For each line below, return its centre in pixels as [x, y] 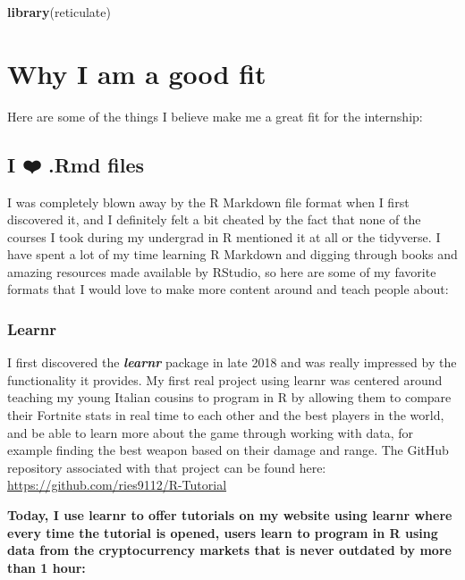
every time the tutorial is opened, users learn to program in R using [223, 532]
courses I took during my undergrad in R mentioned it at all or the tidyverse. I [224, 236]
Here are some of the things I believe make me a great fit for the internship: [215, 116]
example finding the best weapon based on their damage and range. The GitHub [228, 450]
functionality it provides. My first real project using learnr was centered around [225, 379]
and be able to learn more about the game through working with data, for [211, 432]
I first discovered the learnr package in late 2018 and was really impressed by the [232, 362]
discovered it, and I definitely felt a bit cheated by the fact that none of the [214, 219]
